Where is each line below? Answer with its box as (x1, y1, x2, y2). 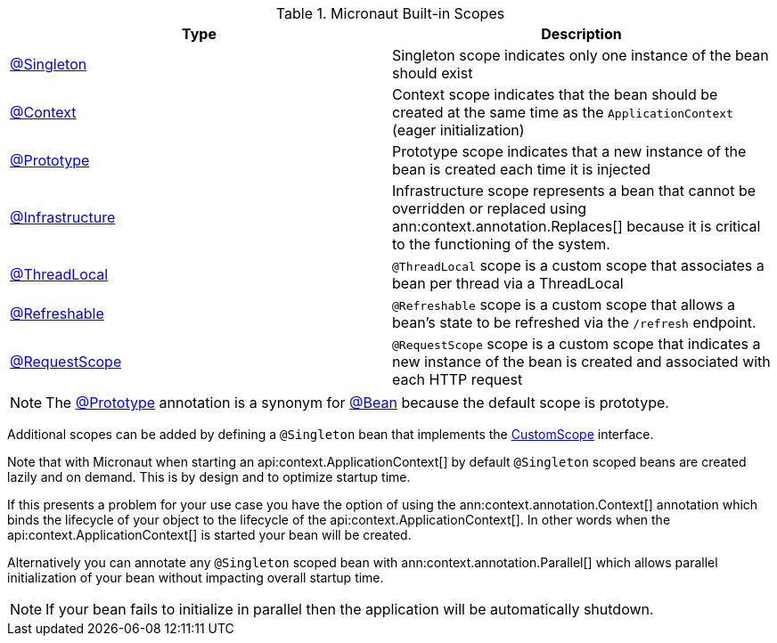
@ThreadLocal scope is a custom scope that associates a (392, 256, 765, 274)
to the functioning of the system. (392, 235, 610, 253)
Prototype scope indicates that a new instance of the (392, 142, 747, 160)
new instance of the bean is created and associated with (392, 353, 771, 370)
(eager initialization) (392, 121, 525, 139)
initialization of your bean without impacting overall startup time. (7, 570, 384, 585)
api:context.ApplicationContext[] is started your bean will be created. (7, 527, 412, 542)
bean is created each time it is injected (392, 160, 650, 178)
